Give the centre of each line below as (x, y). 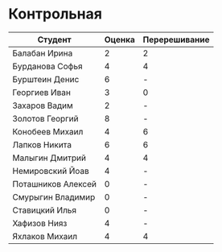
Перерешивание (176, 39)
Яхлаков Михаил (45, 236)
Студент (55, 39)
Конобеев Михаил (48, 131)
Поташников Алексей (55, 184)
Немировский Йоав (51, 171)
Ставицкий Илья (45, 210)
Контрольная (55, 14)
